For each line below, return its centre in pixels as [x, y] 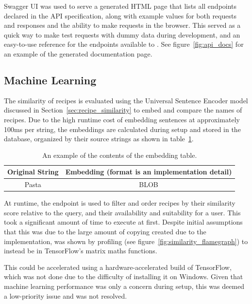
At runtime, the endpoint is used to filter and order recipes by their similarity [120, 203]
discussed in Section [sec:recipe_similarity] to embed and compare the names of [123, 110]
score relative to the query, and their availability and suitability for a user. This [122, 212]
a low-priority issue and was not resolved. [66, 295]
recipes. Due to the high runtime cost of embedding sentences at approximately [122, 119]
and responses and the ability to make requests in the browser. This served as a [122, 25]
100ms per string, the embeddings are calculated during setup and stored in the [122, 129]
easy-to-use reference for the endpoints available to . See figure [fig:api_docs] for [124, 44]
